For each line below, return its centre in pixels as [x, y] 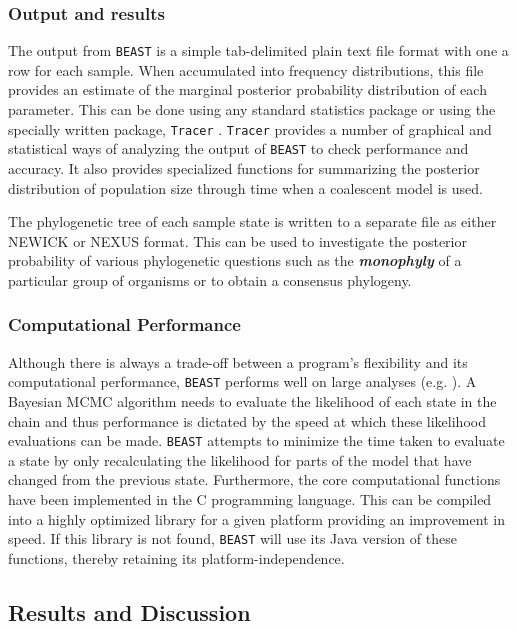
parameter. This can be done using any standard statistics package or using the [252, 109]
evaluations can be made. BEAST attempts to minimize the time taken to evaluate [256, 440]
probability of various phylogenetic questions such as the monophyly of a [235, 260]
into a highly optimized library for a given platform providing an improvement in [256, 518]
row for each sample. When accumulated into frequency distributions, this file [246, 69]
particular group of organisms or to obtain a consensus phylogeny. [210, 279]
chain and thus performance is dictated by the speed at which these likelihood [247, 420]
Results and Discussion [129, 611]
